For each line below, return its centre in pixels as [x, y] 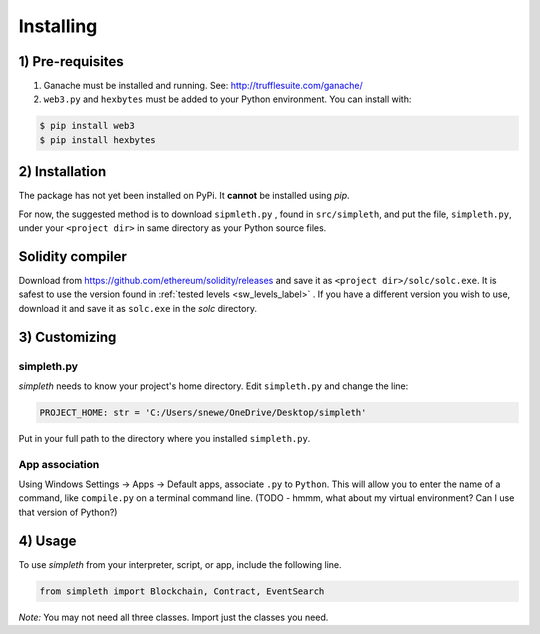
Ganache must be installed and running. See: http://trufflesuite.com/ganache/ [203, 86]
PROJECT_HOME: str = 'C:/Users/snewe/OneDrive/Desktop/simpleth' [203, 412]
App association [59, 464]
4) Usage [47, 540]
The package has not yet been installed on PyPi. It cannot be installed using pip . [184, 196]
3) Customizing [67, 336]
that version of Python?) [68, 512]
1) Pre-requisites [71, 61]
